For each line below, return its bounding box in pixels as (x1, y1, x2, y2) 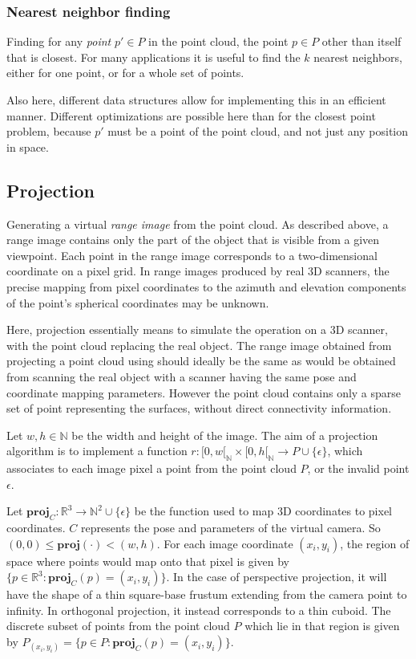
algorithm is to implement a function (6, 442, 188, 459)
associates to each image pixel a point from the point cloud (6, 460, 297, 477)
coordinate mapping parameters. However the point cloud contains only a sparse (6, 384, 402, 401)
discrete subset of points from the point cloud (6, 617, 230, 634)
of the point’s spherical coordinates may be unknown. (6, 294, 269, 311)
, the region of (340, 535, 410, 551)
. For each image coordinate (156, 535, 293, 551)
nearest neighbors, (313, 48, 402, 65)
